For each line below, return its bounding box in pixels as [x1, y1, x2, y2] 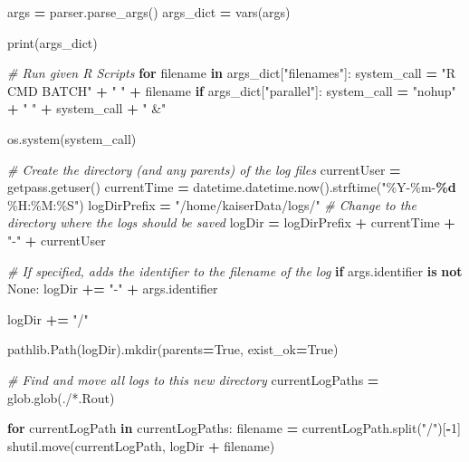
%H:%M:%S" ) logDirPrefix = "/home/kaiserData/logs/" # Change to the [7, 195, 416, 214]
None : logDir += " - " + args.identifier [7, 279, 218, 298]
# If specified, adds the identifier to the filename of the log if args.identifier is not [7, 261, 463, 280]
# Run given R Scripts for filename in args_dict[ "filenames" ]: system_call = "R [7, 63, 456, 82]
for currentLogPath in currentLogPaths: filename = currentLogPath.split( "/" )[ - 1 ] [7, 419, 461, 438]
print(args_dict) [7, 33, 98, 52]
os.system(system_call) [7, 129, 137, 148]
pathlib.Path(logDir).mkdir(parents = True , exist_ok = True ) [7, 340, 339, 359]
